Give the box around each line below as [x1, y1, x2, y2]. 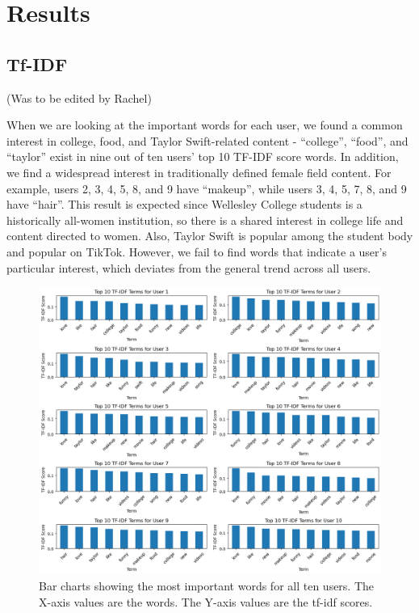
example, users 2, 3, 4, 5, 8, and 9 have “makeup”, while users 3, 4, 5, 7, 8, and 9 [6, 180, 407, 197]
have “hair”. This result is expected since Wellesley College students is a [6, 196, 362, 213]
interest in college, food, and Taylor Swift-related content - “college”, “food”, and [6, 132, 409, 149]
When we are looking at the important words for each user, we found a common [6, 116, 403, 133]
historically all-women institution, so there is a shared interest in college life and [6, 211, 404, 228]
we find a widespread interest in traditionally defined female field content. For [6, 163, 392, 180]
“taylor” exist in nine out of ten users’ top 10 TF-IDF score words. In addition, [6, 148, 399, 165]
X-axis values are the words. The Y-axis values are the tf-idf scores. [39, 593, 373, 610]
